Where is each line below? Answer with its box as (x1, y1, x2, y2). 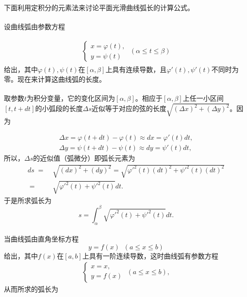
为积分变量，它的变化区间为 (27, 93, 115, 103)
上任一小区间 (182, 93, 224, 103)
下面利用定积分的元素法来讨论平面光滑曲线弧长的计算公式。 (4, 2, 194, 12)
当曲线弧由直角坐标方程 (4, 234, 79, 244)
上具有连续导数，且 (105, 64, 167, 74)
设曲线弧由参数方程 (4, 21, 65, 31)
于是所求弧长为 (4, 195, 51, 205)
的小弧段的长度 (35, 103, 83, 113)
